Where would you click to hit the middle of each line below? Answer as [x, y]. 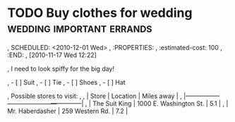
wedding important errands [80, 28]
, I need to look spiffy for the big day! [61, 68]
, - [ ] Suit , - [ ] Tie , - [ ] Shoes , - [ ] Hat [66, 82]
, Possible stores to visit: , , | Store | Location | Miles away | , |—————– [114, 96]
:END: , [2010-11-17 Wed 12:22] [52, 55]
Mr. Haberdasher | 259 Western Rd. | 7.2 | [68, 111]
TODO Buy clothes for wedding [100, 13]
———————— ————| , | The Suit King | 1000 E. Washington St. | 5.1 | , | [118, 103]
